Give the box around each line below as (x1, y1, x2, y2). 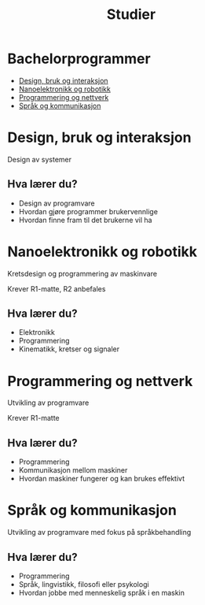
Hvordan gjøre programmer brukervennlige (18, 206, 159, 216)
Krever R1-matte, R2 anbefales (7, 284, 106, 293)
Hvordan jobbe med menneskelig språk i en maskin (18, 588, 185, 597)
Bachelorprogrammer (7, 50, 151, 68)
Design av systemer (7, 154, 72, 164)
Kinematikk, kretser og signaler (18, 344, 120, 354)
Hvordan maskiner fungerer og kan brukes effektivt (18, 474, 185, 484)
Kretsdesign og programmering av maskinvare (7, 269, 158, 278)
